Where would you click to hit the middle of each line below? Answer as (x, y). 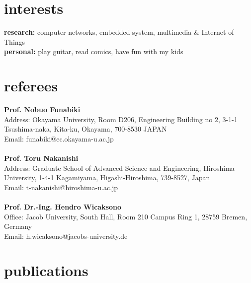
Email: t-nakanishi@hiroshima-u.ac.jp (61, 187)
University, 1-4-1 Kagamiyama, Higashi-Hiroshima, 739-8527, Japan (107, 177)
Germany (18, 226)
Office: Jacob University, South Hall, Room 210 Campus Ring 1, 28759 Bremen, (126, 216)
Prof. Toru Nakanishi (41, 158)
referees (31, 86)
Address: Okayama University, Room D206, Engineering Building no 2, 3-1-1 (121, 119)
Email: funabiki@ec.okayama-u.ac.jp (59, 138)
